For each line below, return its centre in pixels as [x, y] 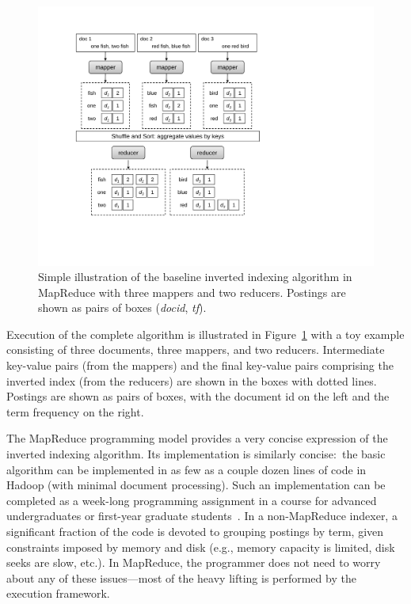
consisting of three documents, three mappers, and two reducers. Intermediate [196, 349]
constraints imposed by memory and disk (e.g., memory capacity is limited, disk [201, 547]
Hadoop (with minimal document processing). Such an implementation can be [196, 485]
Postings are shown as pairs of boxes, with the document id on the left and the [198, 396]
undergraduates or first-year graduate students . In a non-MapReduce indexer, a [202, 516]
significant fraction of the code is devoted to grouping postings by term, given [195, 532]
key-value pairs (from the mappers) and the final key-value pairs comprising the [200, 365]
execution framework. [58, 593]
